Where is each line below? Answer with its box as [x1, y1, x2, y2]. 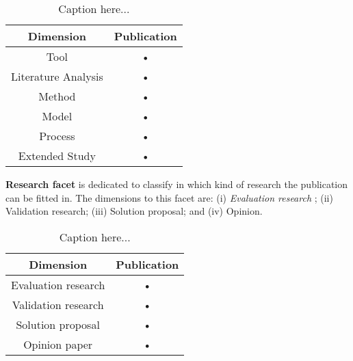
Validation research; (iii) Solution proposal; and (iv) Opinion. [5, 204, 263, 218]
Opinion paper [23, 336, 93, 352]
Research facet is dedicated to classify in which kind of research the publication [5, 177, 348, 191]
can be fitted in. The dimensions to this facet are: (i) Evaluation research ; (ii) [5, 190, 333, 204]
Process [39, 128, 75, 144]
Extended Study [18, 148, 96, 163]
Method [38, 88, 76, 104]
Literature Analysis [11, 68, 103, 84]
